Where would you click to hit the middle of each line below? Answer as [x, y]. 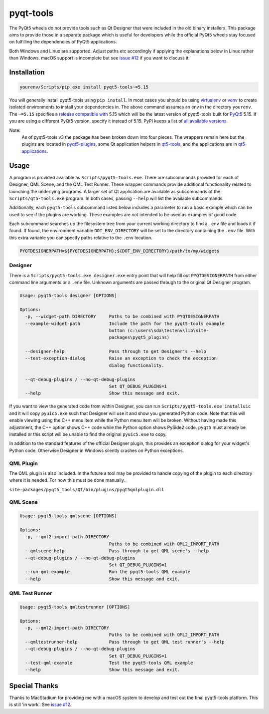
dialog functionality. [136, 365]
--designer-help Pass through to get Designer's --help [116, 352]
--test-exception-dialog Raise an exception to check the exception [121, 358]
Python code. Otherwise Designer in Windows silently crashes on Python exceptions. [97, 450]
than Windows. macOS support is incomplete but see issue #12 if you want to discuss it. [100, 58]
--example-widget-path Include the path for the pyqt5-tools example [125, 324]
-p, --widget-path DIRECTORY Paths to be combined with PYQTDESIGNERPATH [122, 317]
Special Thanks [34, 686]
